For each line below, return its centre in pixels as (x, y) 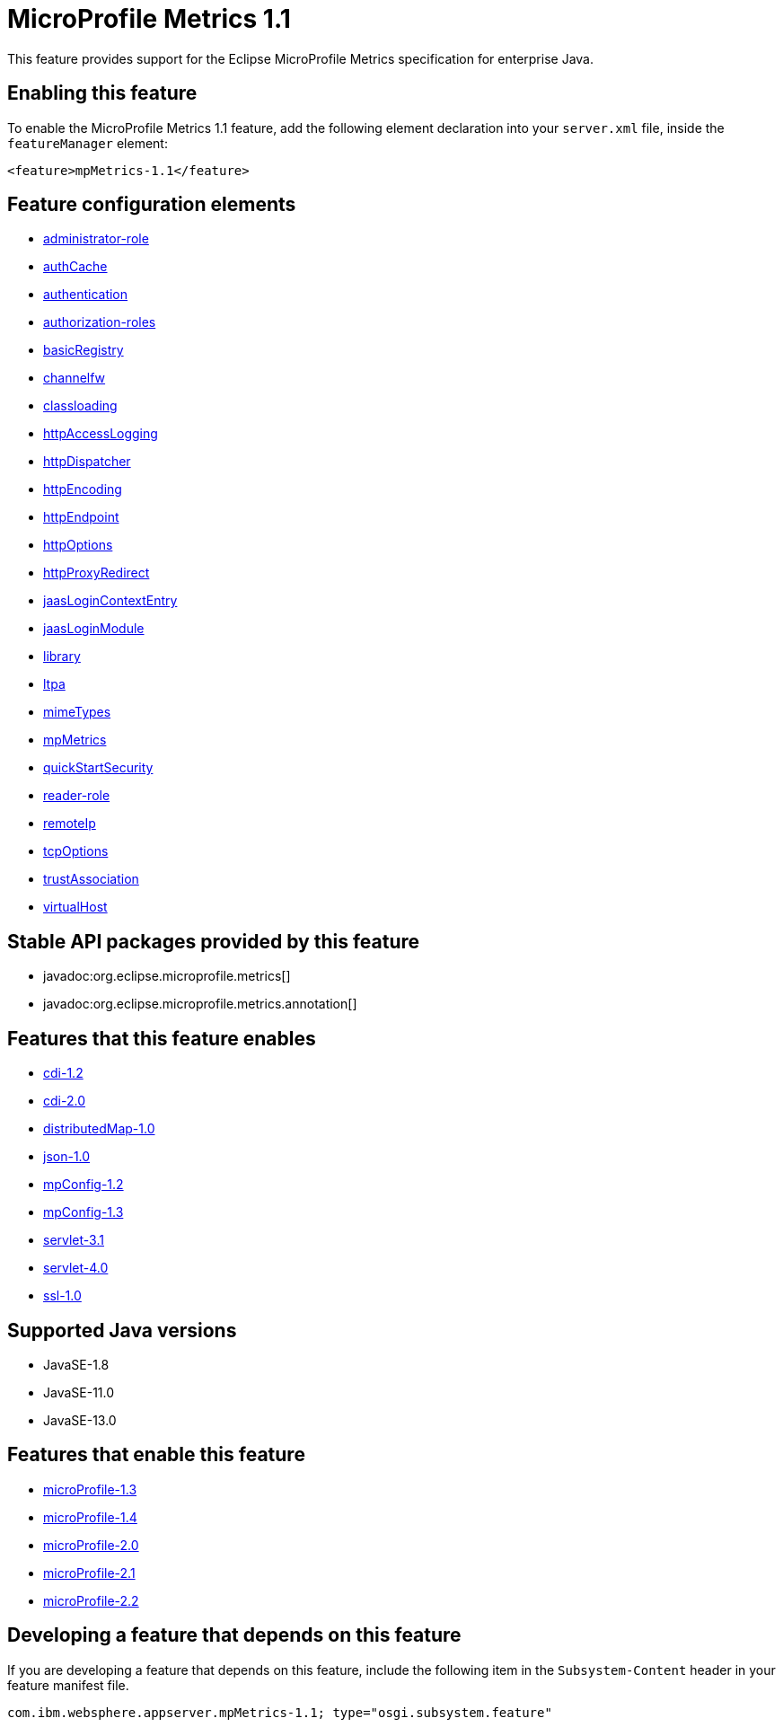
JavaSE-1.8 (76, 1364)
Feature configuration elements (152, 205)
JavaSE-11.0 (79, 1392)
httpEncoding (83, 489)
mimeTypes (77, 712)
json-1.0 (67, 1157)
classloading (80, 406)
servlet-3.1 (74, 1240)
